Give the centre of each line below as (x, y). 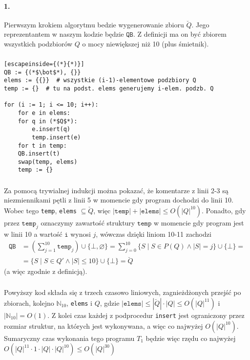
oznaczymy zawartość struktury (88, 222)
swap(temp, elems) (48, 162)
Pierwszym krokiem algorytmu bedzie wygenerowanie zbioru (94, 24)
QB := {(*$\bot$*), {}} (42, 72)
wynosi (81, 234)
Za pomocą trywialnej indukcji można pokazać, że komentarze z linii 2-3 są (116, 190)
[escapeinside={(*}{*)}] (44, 64)
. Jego (200, 24)
